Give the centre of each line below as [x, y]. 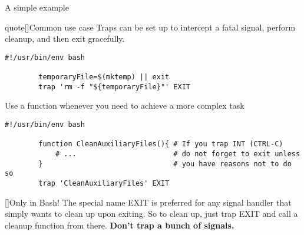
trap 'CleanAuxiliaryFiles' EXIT [104, 183]
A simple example [37, 7]
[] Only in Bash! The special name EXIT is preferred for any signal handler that [148, 202]
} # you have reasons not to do [165, 164]
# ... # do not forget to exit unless [178, 154]
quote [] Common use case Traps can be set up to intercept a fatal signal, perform [150, 27]
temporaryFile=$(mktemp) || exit [104, 77]
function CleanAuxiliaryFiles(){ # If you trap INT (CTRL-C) [161, 144]
